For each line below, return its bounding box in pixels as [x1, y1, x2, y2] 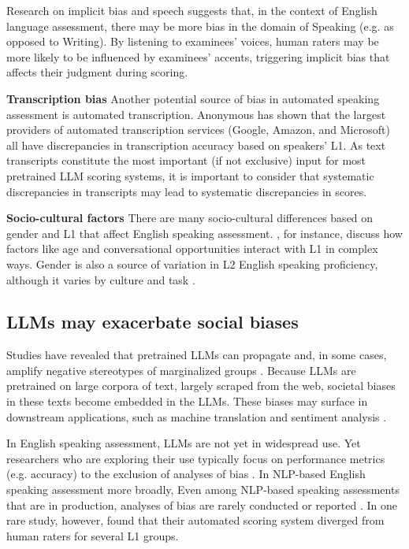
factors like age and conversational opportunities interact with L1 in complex [6, 240, 378, 257]
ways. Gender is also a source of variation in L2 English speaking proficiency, [6, 255, 378, 272]
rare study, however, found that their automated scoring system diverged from [6, 512, 385, 529]
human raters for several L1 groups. [6, 527, 179, 543]
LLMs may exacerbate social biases [6, 310, 299, 334]
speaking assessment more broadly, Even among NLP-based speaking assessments [6, 481, 400, 498]
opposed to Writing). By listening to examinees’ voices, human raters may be [6, 33, 379, 50]
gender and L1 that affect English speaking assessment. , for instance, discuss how [6, 224, 403, 241]
